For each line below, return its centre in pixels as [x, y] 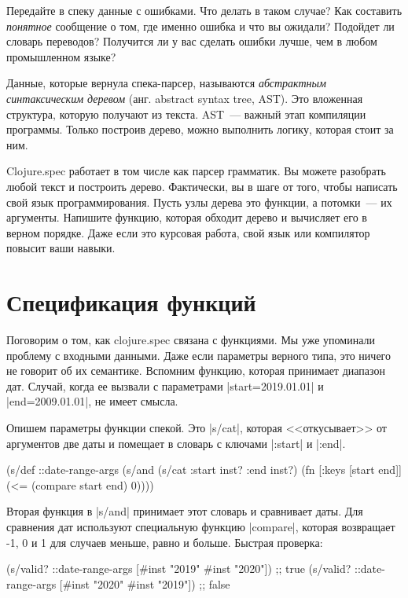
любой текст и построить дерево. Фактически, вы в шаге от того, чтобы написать [202, 186]
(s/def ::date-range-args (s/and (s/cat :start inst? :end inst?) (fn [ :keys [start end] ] [204, 470]
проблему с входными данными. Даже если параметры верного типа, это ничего [198, 355]
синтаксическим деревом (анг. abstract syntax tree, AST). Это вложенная [185, 98]
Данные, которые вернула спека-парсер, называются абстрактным [166, 83]
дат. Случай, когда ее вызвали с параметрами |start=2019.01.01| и [165, 385]
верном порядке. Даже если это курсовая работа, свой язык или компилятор [188, 232]
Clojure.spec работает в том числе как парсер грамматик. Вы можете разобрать [196, 171]
